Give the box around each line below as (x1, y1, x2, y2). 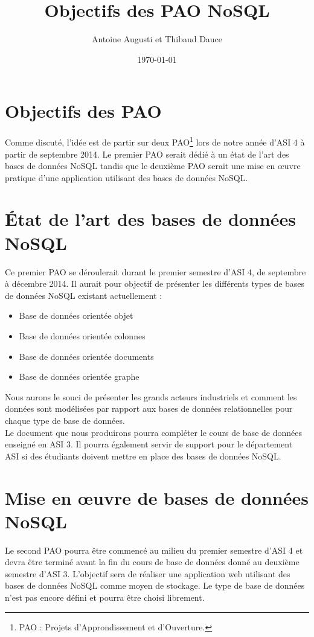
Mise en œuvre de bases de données (5, 485, 309, 510)
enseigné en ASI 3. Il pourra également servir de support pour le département (5, 438, 293, 450)
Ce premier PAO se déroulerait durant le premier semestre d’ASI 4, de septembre (5, 265, 306, 278)
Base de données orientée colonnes (19, 329, 146, 342)
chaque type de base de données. (5, 414, 125, 426)
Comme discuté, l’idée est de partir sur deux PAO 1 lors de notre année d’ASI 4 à (5, 134, 305, 148)
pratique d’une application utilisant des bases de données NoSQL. (5, 171, 248, 184)
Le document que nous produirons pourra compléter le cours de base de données (5, 426, 302, 438)
